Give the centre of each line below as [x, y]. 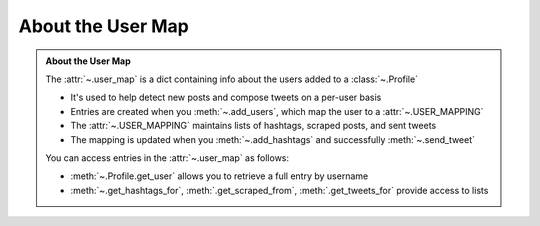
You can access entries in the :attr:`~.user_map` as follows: [167, 157]
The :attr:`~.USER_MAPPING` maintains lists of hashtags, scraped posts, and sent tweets [253, 126]
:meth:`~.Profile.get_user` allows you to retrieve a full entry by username [219, 176]
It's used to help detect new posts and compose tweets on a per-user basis [226, 97]
